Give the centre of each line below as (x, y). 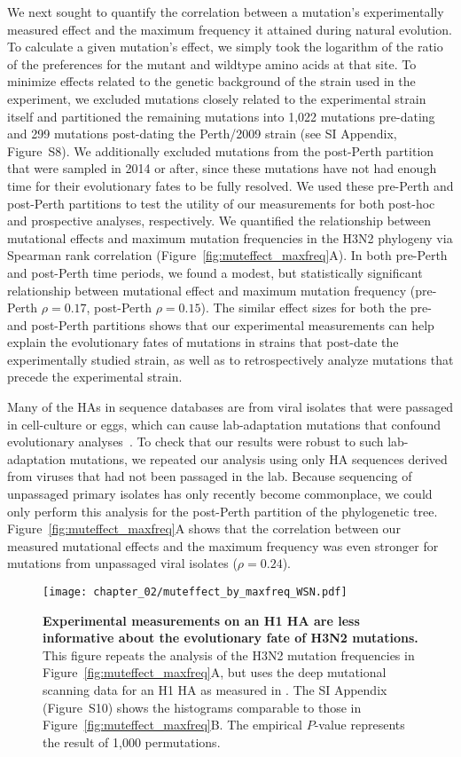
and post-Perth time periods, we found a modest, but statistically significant (215, 272)
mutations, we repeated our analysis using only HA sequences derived (258, 458)
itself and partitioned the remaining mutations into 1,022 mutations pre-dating (221, 116)
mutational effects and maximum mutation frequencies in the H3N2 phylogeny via (230, 237)
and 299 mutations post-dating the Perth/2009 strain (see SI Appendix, (202, 134)
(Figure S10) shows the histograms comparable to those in (202, 707)
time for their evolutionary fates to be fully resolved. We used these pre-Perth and (230, 185)
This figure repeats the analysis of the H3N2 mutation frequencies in (229, 654)
